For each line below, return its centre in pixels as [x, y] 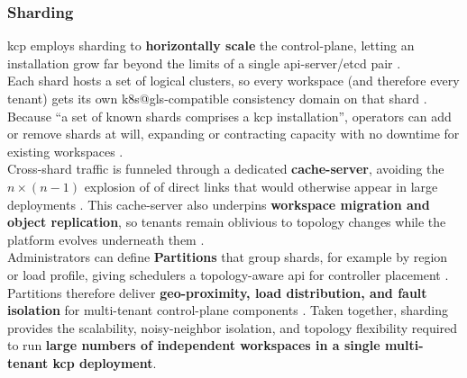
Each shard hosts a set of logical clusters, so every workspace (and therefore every [233, 81]
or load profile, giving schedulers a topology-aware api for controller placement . [228, 274]
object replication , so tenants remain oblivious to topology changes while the [227, 222]
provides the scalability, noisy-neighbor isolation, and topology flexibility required [233, 327]
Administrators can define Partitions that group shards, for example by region [228, 257]
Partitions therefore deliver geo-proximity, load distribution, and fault [217, 292]
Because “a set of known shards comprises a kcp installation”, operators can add [229, 116]
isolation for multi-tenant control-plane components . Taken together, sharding [228, 310]
